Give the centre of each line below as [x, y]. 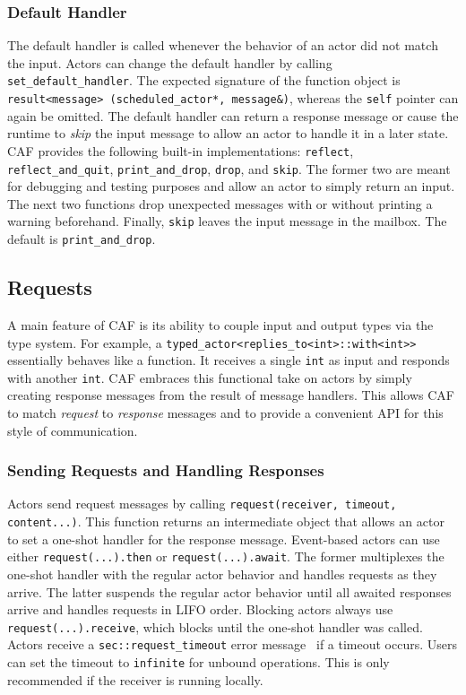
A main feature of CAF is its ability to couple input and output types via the [220, 324]
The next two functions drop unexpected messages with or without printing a [220, 203]
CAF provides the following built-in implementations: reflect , [181, 150]
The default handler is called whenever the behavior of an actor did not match [223, 45]
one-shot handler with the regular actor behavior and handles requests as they [222, 574]
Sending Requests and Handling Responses [166, 470]
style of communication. [73, 430]
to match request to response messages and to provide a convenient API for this [225, 413]
